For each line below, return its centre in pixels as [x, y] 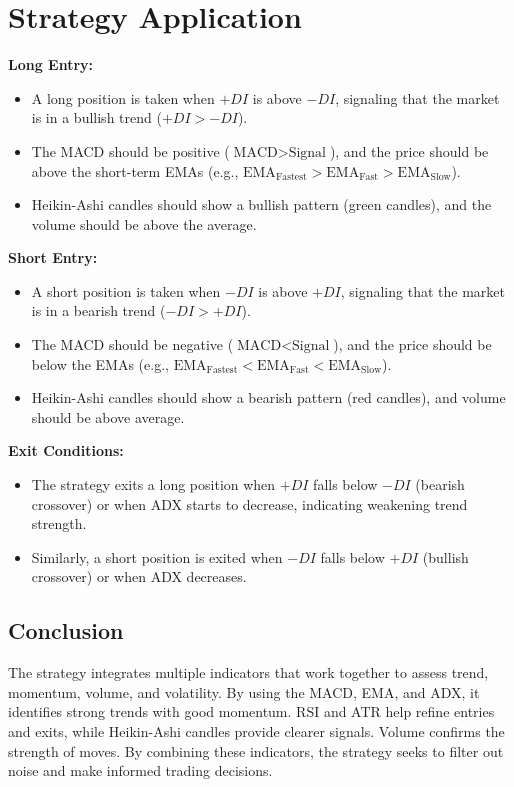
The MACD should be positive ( [130, 150]
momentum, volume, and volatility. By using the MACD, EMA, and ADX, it [244, 691]
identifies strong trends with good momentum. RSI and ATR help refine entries [251, 711]
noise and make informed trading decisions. [140, 770]
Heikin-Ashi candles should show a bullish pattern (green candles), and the [261, 204]
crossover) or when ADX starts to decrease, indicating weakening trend [249, 503]
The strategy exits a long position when [153, 484]
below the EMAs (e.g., [100, 363]
